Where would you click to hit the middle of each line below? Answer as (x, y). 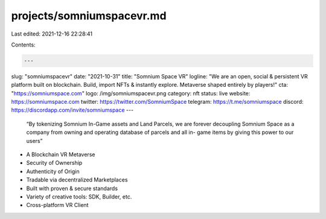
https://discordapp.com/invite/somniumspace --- (72, 110)
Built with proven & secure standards (72, 188)
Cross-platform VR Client (57, 205)
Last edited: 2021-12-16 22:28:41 (52, 34)
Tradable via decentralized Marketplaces (77, 180)
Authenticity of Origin (53, 171)
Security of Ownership (54, 163)
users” (34, 141)
